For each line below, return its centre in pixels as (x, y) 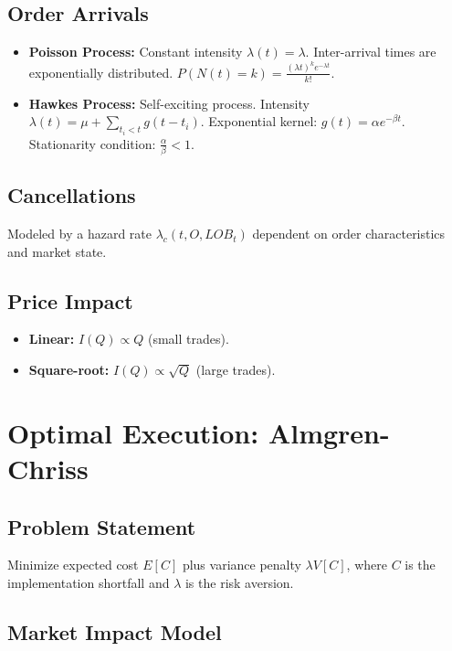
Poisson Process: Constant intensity (136, 52)
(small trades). (188, 339)
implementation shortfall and (89, 582)
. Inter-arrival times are (371, 52)
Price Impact (70, 300)
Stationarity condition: (92, 143)
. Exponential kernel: (259, 121)
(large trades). (236, 370)
